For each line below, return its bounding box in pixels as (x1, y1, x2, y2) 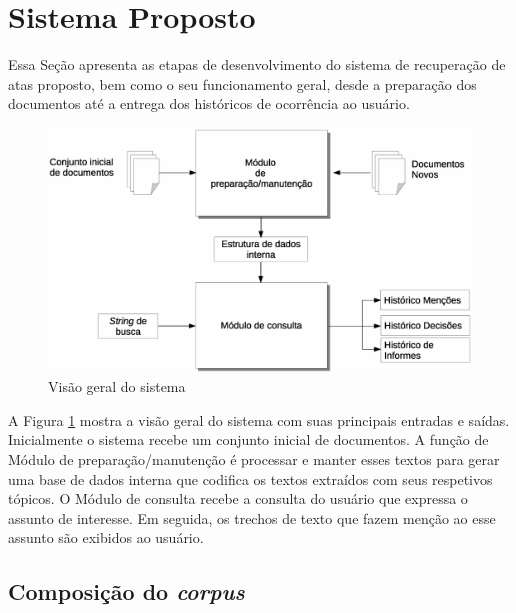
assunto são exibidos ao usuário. (8, 527, 204, 548)
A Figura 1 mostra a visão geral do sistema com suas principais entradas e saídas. (8, 409, 510, 430)
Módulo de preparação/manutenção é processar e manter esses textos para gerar (8, 448, 500, 469)
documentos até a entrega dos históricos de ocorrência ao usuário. (8, 93, 410, 114)
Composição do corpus (8, 576, 245, 607)
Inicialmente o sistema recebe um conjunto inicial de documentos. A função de (8, 429, 489, 450)
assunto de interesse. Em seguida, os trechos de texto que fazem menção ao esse (8, 507, 496, 528)
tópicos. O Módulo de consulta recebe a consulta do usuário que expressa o (8, 488, 468, 509)
